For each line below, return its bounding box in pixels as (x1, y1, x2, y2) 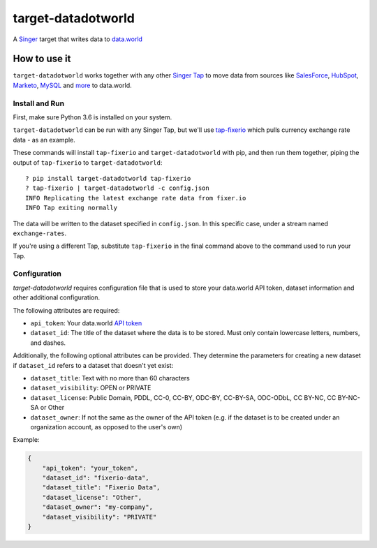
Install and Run (13, 98, 65, 108)
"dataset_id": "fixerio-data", (42, 474, 149, 482)
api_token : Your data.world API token (30, 318, 142, 327)
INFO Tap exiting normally (25, 204, 118, 212)
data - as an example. (13, 135, 76, 144)
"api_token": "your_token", (42, 464, 139, 472)
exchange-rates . (13, 229, 67, 237)
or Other (40, 403, 65, 412)
